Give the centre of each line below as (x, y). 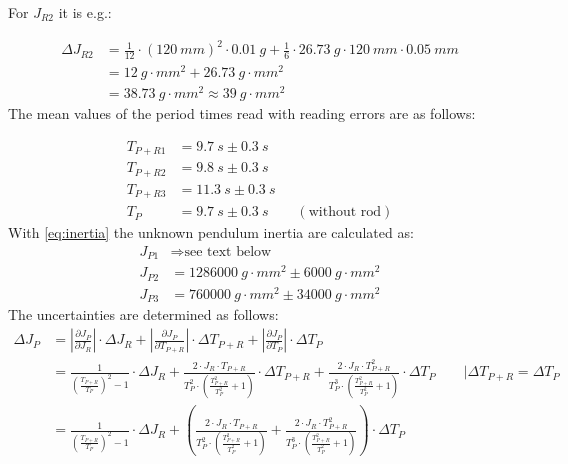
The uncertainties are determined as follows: (143, 314)
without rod (345, 212)
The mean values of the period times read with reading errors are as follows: (242, 113)
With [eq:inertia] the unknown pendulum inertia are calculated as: (211, 232)
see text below (228, 251)
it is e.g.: (85, 12)
